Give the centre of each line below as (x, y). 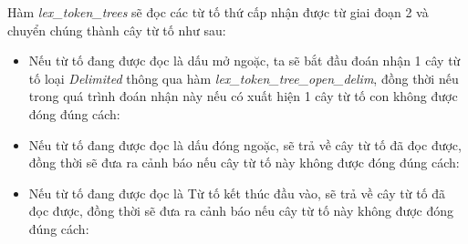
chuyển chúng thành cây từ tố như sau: (117, 30)
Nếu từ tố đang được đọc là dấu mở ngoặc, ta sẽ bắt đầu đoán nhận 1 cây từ (244, 61)
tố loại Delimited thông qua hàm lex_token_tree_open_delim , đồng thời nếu (244, 78)
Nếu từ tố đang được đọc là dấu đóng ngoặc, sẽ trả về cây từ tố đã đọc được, (245, 144)
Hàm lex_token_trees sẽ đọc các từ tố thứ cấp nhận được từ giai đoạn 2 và (218, 12)
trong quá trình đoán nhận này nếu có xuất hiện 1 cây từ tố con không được (243, 96)
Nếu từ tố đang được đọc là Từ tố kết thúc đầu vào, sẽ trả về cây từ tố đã (237, 193)
